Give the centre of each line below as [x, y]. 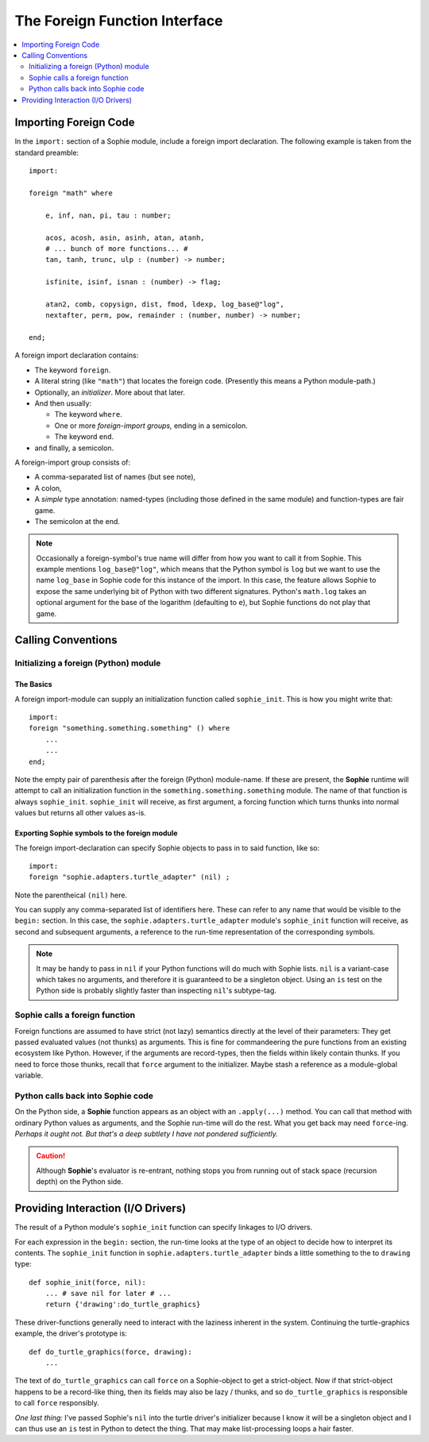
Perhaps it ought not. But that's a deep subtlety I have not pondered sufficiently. [146, 1134]
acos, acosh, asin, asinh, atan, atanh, [125, 237]
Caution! [51, 1156]
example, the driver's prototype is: [71, 1333]
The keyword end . [84, 437]
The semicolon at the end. [77, 521]
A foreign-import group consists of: [73, 462]
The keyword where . [88, 414]
